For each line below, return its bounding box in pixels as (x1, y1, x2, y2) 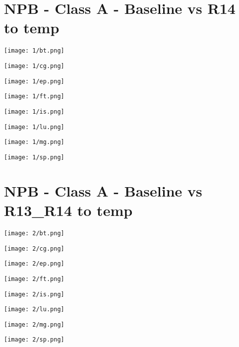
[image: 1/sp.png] (4, 153, 64, 161)
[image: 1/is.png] (4, 108, 64, 115)
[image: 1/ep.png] (4, 77, 64, 85)
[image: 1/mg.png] (4, 139, 64, 146)
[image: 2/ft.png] (4, 275, 64, 282)
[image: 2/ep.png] (4, 260, 64, 268)
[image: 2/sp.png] (4, 336, 64, 344)
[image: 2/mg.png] (4, 321, 64, 328)
